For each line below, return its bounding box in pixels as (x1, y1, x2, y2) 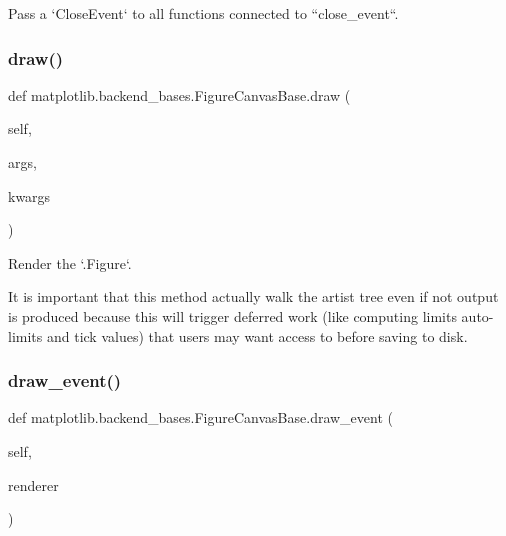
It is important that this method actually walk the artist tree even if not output (8, 286, 499, 307)
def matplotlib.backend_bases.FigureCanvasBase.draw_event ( (8, 407, 393, 428)
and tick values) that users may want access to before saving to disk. (46, 325, 468, 346)
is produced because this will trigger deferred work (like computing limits (8, 305, 457, 326)
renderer (8, 474, 59, 495)
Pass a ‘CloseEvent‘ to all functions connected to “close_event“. (8, 3, 399, 23)
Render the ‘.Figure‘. (8, 252, 132, 273)
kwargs (8, 185, 51, 206)
